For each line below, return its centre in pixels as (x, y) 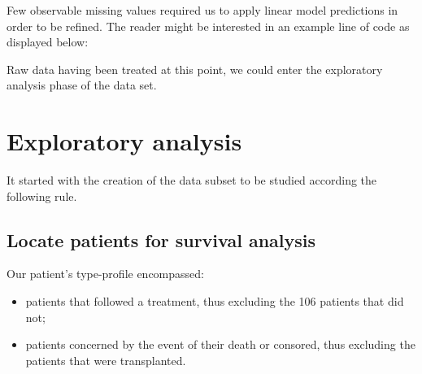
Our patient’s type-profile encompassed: (105, 274)
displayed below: (48, 42)
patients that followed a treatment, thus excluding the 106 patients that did (215, 301)
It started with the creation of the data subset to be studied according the (192, 180)
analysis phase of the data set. (82, 85)
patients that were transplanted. (106, 360)
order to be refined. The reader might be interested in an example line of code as (208, 26)
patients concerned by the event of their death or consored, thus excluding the (220, 344)
